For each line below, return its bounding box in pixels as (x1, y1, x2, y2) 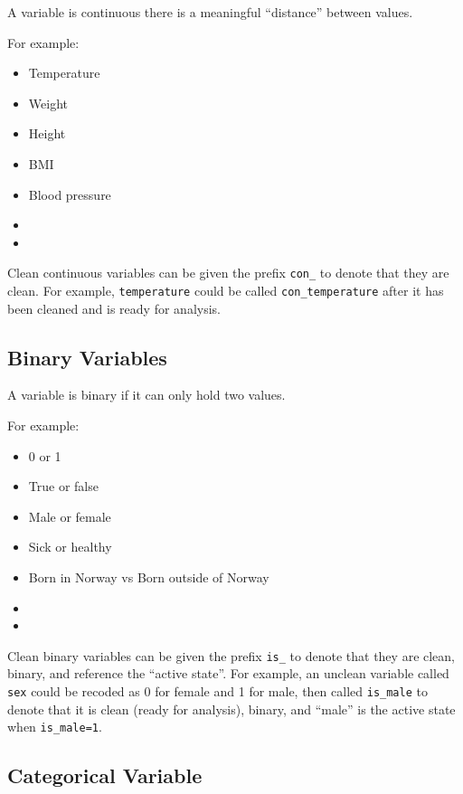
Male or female (28, 506, 111, 525)
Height (28, 124, 66, 143)
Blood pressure (28, 184, 111, 203)
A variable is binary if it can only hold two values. (7, 385, 286, 404)
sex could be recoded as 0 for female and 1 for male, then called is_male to (7, 682, 428, 701)
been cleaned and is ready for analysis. (7, 298, 221, 317)
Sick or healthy (28, 537, 112, 556)
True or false (28, 477, 99, 496)
